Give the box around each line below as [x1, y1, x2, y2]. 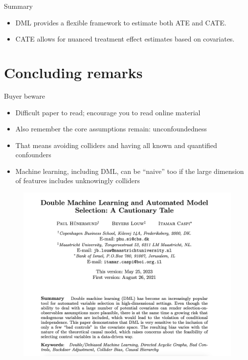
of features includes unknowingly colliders [15, 175, 140, 186]
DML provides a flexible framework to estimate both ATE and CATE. [15, 17, 226, 27]
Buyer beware [4, 90, 45, 101]
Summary [4, 1, 33, 11]
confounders [15, 149, 51, 160]
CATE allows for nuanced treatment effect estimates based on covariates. [15, 34, 235, 44]
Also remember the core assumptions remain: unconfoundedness [15, 124, 207, 134]
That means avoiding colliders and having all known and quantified [15, 140, 217, 150]
